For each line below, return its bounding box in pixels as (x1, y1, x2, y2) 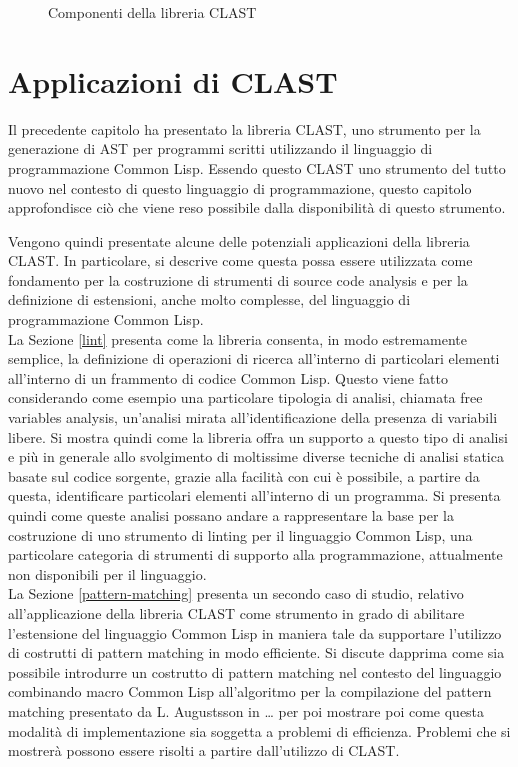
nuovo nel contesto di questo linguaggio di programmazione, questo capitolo (8, 177, 472, 198)
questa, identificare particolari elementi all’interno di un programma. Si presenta (8, 485, 501, 506)
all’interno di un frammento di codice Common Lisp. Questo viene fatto (8, 367, 448, 388)
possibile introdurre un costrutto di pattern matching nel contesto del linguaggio (8, 661, 502, 682)
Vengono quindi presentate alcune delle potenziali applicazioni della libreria (8, 230, 470, 251)
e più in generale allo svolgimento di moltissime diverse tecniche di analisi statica (8, 446, 504, 467)
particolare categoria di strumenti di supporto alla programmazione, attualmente (8, 544, 503, 565)
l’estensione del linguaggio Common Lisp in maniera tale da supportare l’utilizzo (8, 622, 502, 643)
